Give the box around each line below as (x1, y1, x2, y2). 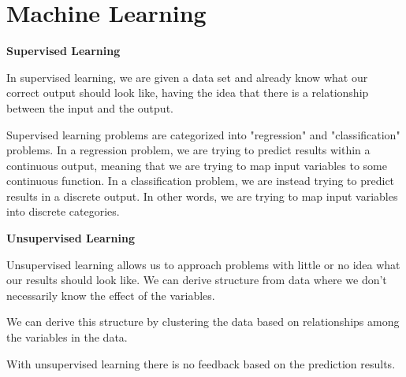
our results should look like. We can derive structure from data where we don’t (6, 272, 387, 288)
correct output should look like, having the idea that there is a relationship (6, 84, 369, 101)
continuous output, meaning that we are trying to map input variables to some (6, 157, 387, 173)
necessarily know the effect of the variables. (6, 286, 215, 303)
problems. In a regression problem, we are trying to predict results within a (6, 142, 371, 158)
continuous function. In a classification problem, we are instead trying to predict (6, 172, 395, 189)
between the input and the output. (6, 99, 173, 116)
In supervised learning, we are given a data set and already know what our (6, 68, 368, 85)
